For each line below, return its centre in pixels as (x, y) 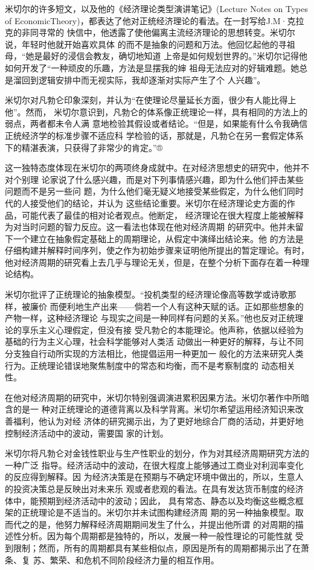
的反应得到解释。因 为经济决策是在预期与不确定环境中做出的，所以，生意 (150, 477)
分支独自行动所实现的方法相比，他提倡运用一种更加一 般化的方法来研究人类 (154, 354)
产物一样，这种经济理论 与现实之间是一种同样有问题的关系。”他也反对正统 (150, 318)
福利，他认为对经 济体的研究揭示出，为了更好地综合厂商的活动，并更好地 (158, 421)
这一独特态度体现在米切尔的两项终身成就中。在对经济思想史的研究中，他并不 (157, 168)
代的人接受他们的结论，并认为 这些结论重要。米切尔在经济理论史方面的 (146, 203)
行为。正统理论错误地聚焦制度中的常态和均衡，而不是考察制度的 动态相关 (150, 365)
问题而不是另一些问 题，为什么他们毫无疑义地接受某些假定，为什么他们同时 (154, 191)
